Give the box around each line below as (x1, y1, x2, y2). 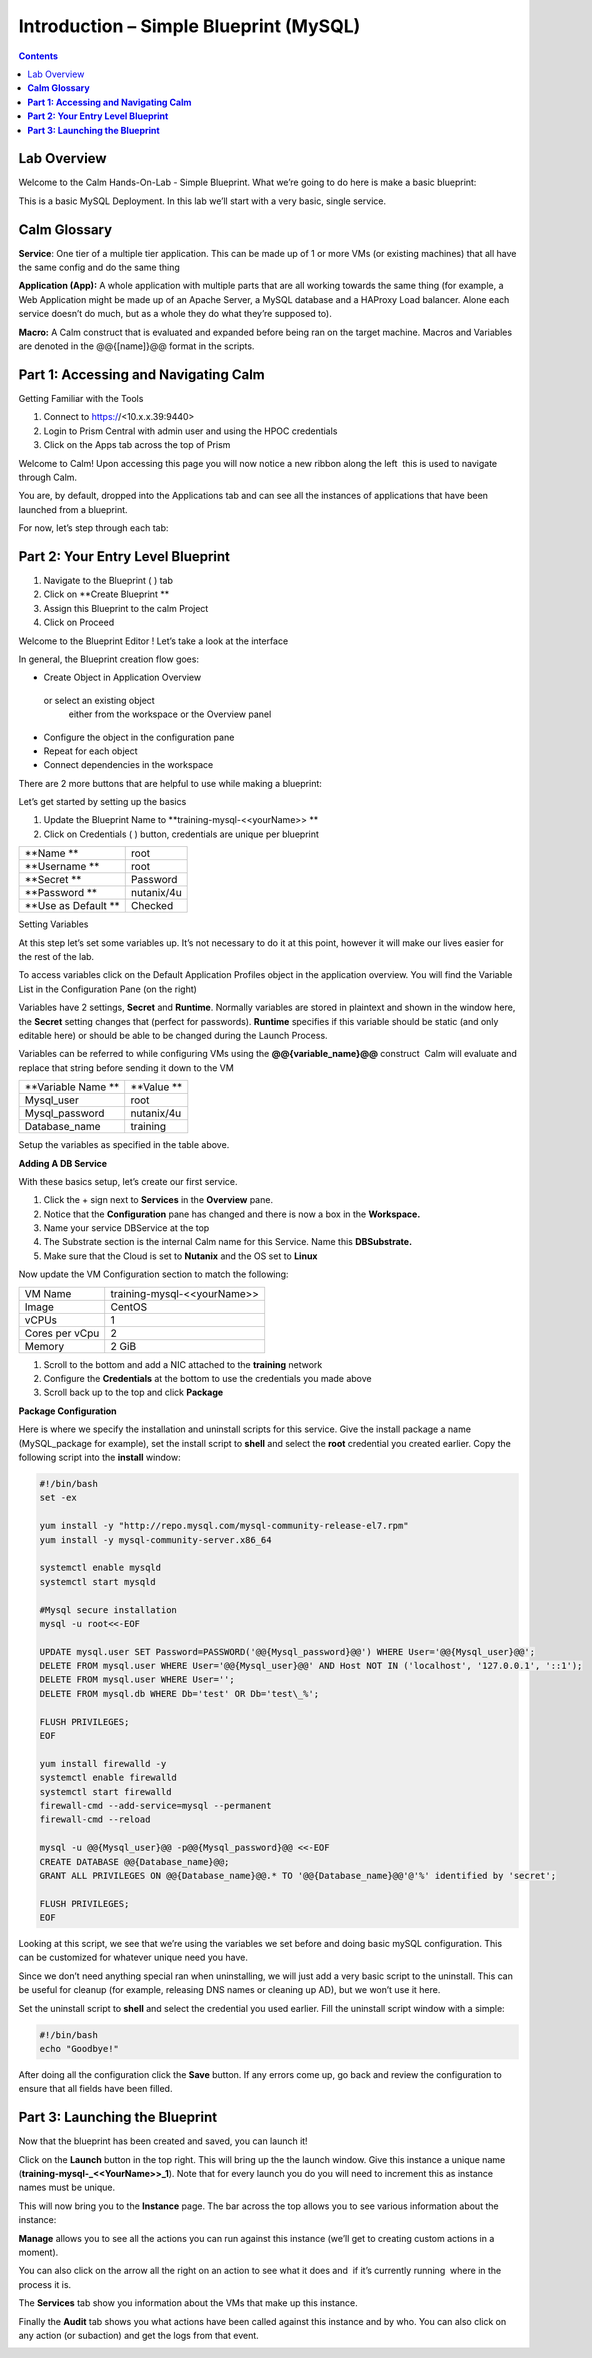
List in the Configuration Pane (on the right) (18, 983, 197, 995)
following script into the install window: (18, 1451, 181, 1463)
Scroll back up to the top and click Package (43, 1386, 224, 1399)
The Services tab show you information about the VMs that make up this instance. (18, 2297, 359, 2309)
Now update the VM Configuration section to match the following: (18, 1268, 289, 1280)
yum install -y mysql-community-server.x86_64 (39, 1534, 272, 1545)
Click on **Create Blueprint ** (43, 588, 170, 600)
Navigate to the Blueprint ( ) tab (43, 574, 174, 586)
